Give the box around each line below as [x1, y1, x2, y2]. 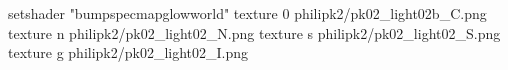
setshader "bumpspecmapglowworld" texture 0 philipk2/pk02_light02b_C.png [8, 3, 487, 23]
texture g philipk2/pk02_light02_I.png [8, 42, 249, 63]
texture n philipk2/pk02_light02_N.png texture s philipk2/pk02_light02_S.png [8, 22, 501, 43]
